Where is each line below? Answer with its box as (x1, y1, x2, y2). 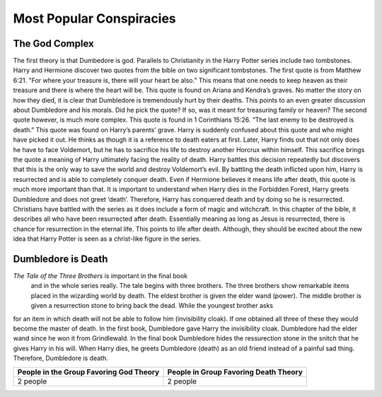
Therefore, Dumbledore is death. (13, 354, 109, 362)
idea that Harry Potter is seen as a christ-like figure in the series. (13, 234, 202, 243)
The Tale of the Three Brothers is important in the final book (13, 272, 188, 280)
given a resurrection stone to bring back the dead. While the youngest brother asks (30, 301, 274, 310)
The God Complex (13, 38, 95, 50)
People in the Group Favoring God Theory (17, 367, 160, 376)
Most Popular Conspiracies (13, 11, 176, 26)
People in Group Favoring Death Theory (167, 367, 303, 376)
